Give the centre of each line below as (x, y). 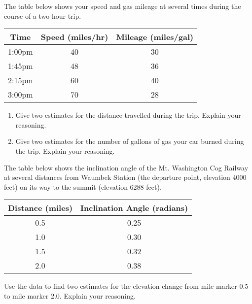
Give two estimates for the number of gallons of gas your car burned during (130, 141)
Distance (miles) (40, 208)
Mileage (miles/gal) (155, 37)
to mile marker (26, 295)
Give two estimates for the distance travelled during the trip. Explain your (128, 115)
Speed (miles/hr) (74, 37)
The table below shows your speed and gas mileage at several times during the (123, 6)
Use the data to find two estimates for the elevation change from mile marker (121, 286)
